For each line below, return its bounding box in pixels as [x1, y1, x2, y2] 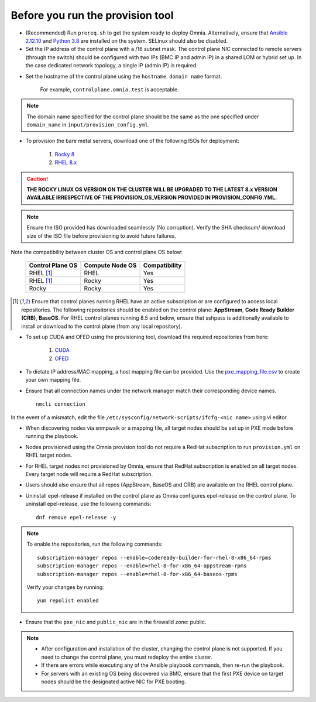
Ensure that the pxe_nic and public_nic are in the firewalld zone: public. [25, 618, 207, 625]
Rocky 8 [54, 150, 75, 157]
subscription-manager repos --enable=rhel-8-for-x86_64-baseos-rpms [37, 571, 238, 577]
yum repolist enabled [37, 597, 99, 604]
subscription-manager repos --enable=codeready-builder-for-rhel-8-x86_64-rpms [37, 554, 272, 561]
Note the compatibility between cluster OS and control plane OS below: [11, 248, 183, 255]
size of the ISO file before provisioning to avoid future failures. [26, 232, 177, 239]
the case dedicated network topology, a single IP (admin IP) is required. [25, 62, 198, 69]
